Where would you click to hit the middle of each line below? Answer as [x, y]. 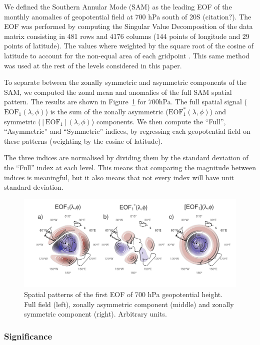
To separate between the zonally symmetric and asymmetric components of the [125, 82]
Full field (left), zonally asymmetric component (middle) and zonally [129, 304]
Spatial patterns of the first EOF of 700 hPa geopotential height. [123, 294]
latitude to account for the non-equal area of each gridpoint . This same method [127, 55]
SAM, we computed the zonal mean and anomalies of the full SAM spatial [118, 92]
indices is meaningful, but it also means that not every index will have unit [119, 177]
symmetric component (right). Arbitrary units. [95, 314]
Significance [28, 336]
